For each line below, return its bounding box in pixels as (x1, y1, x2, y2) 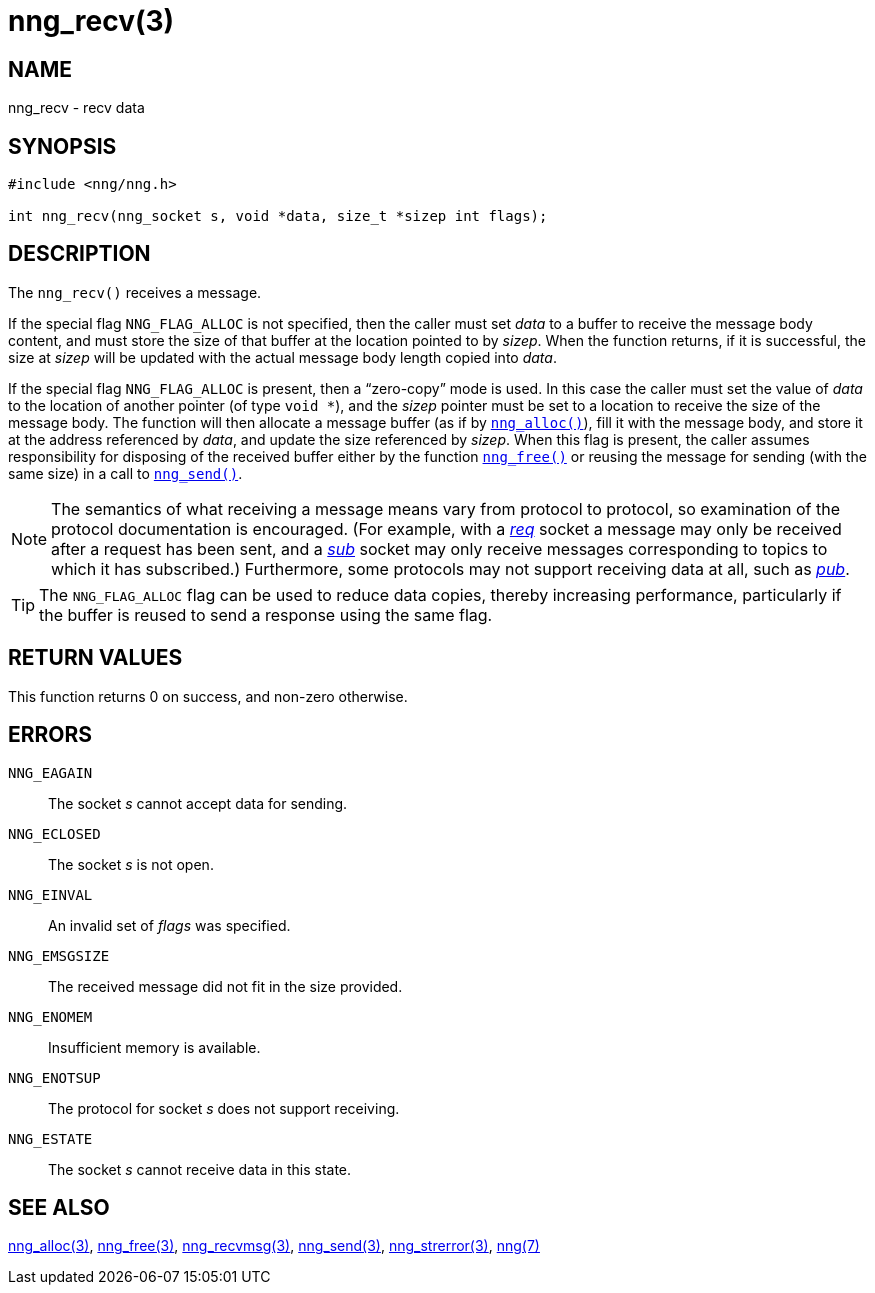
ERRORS (8, 722, 93, 748)
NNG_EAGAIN (8, 764, 93, 781)
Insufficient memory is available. (48, 1038, 261, 1056)
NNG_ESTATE (8, 1130, 93, 1147)
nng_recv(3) (8, 4, 175, 38)
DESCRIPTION (8, 241, 151, 267)
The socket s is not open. (48, 855, 214, 873)
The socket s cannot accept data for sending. (48, 794, 348, 812)
